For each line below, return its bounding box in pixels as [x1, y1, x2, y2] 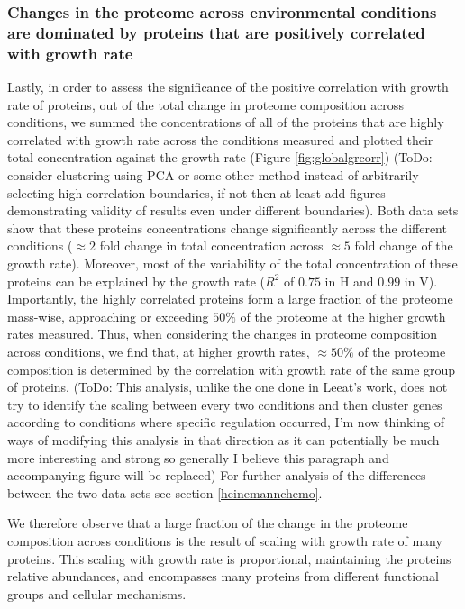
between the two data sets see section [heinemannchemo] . [7, 483, 323, 502]
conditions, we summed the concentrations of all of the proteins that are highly [7, 113, 444, 132]
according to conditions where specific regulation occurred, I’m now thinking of [7, 413, 444, 432]
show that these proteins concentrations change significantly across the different [7, 218, 447, 237]
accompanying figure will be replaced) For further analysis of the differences [7, 466, 426, 485]
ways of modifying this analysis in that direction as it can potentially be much [7, 430, 440, 449]
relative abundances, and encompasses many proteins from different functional [7, 567, 439, 586]
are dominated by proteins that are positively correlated [7, 21, 425, 43]
